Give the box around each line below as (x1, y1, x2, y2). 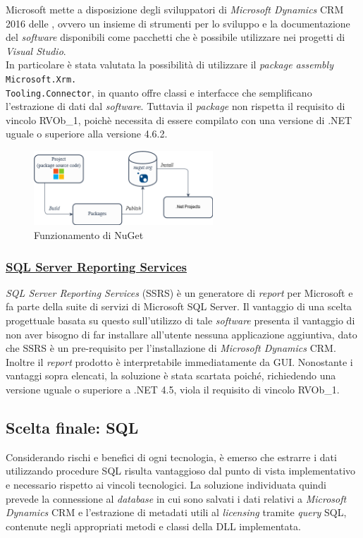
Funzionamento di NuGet (34, 227, 144, 242)
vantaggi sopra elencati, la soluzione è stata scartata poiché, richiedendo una (6, 368, 336, 383)
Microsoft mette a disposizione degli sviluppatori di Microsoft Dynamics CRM (6, 2, 344, 16)
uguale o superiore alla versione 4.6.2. (6, 126, 168, 141)
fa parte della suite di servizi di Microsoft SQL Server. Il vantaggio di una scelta (6, 299, 352, 314)
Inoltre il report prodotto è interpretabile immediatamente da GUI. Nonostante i (6, 354, 353, 369)
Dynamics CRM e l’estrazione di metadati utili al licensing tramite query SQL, (6, 505, 347, 520)
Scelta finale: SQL (6, 416, 139, 438)
